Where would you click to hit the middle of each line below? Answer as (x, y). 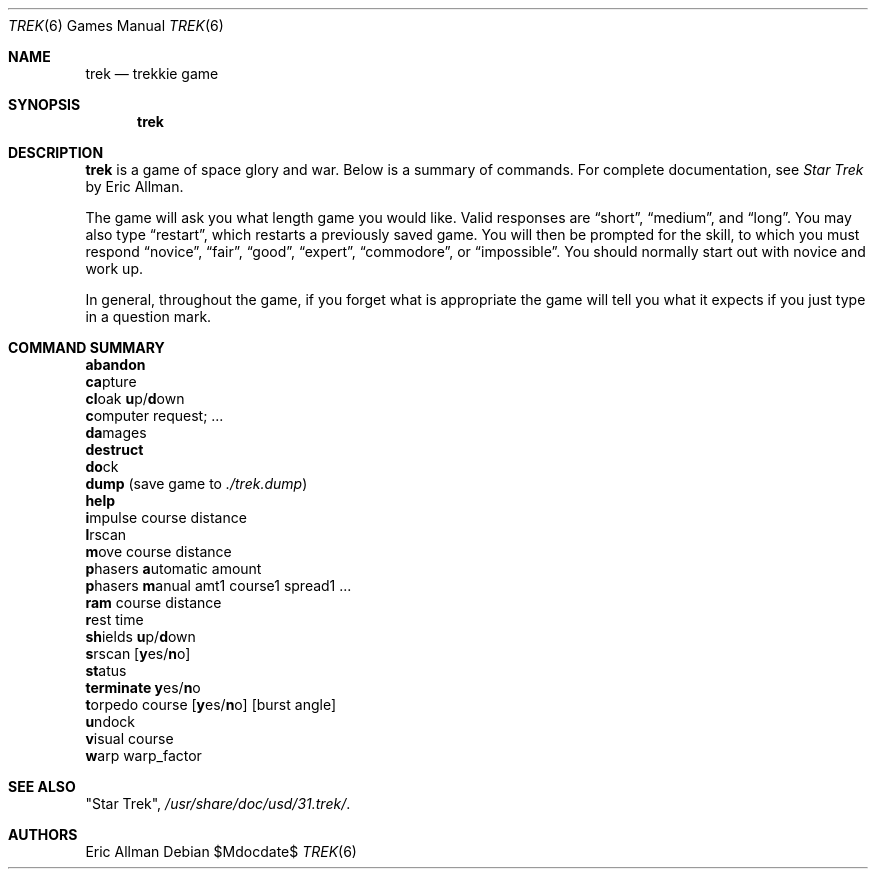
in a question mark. (148, 316)
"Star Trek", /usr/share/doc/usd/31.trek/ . (218, 803)
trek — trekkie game (152, 73)
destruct (114, 449)
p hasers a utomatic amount (173, 568)
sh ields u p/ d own (140, 636)
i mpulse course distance (166, 517)
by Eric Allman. (134, 186)
